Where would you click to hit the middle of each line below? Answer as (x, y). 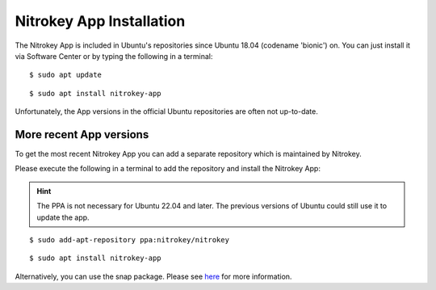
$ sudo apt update (66, 75)
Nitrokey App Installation (100, 21)
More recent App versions (82, 134)
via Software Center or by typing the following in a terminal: (114, 56)
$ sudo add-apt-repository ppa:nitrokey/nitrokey (130, 240)
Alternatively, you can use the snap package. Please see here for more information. (153, 276)
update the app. (63, 217)
